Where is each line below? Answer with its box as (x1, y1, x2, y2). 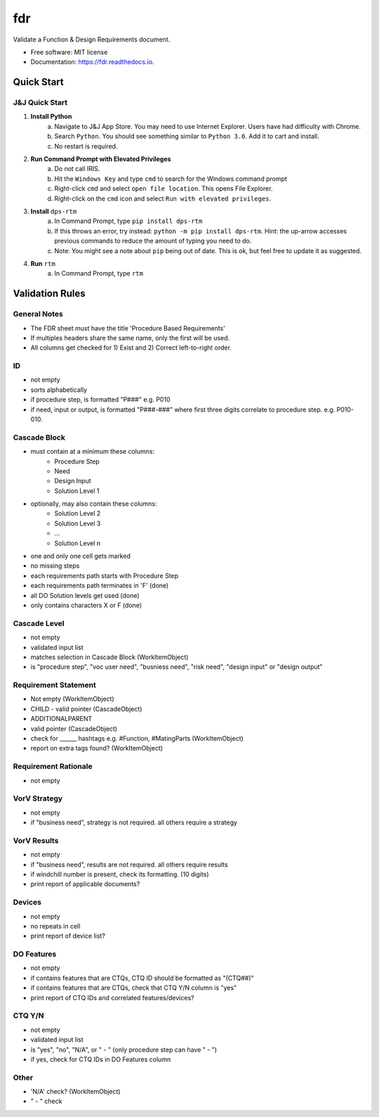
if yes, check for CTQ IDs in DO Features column (30, 1055, 171, 1064)
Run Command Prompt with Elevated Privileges (30, 155, 171, 163)
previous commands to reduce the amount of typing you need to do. (54, 236, 252, 245)
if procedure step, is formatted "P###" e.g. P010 (30, 395, 171, 404)
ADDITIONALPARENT (30, 715, 93, 723)
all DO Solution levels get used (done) (30, 591, 140, 599)
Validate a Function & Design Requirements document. (13, 35, 171, 44)
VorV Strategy (13, 793, 63, 803)
